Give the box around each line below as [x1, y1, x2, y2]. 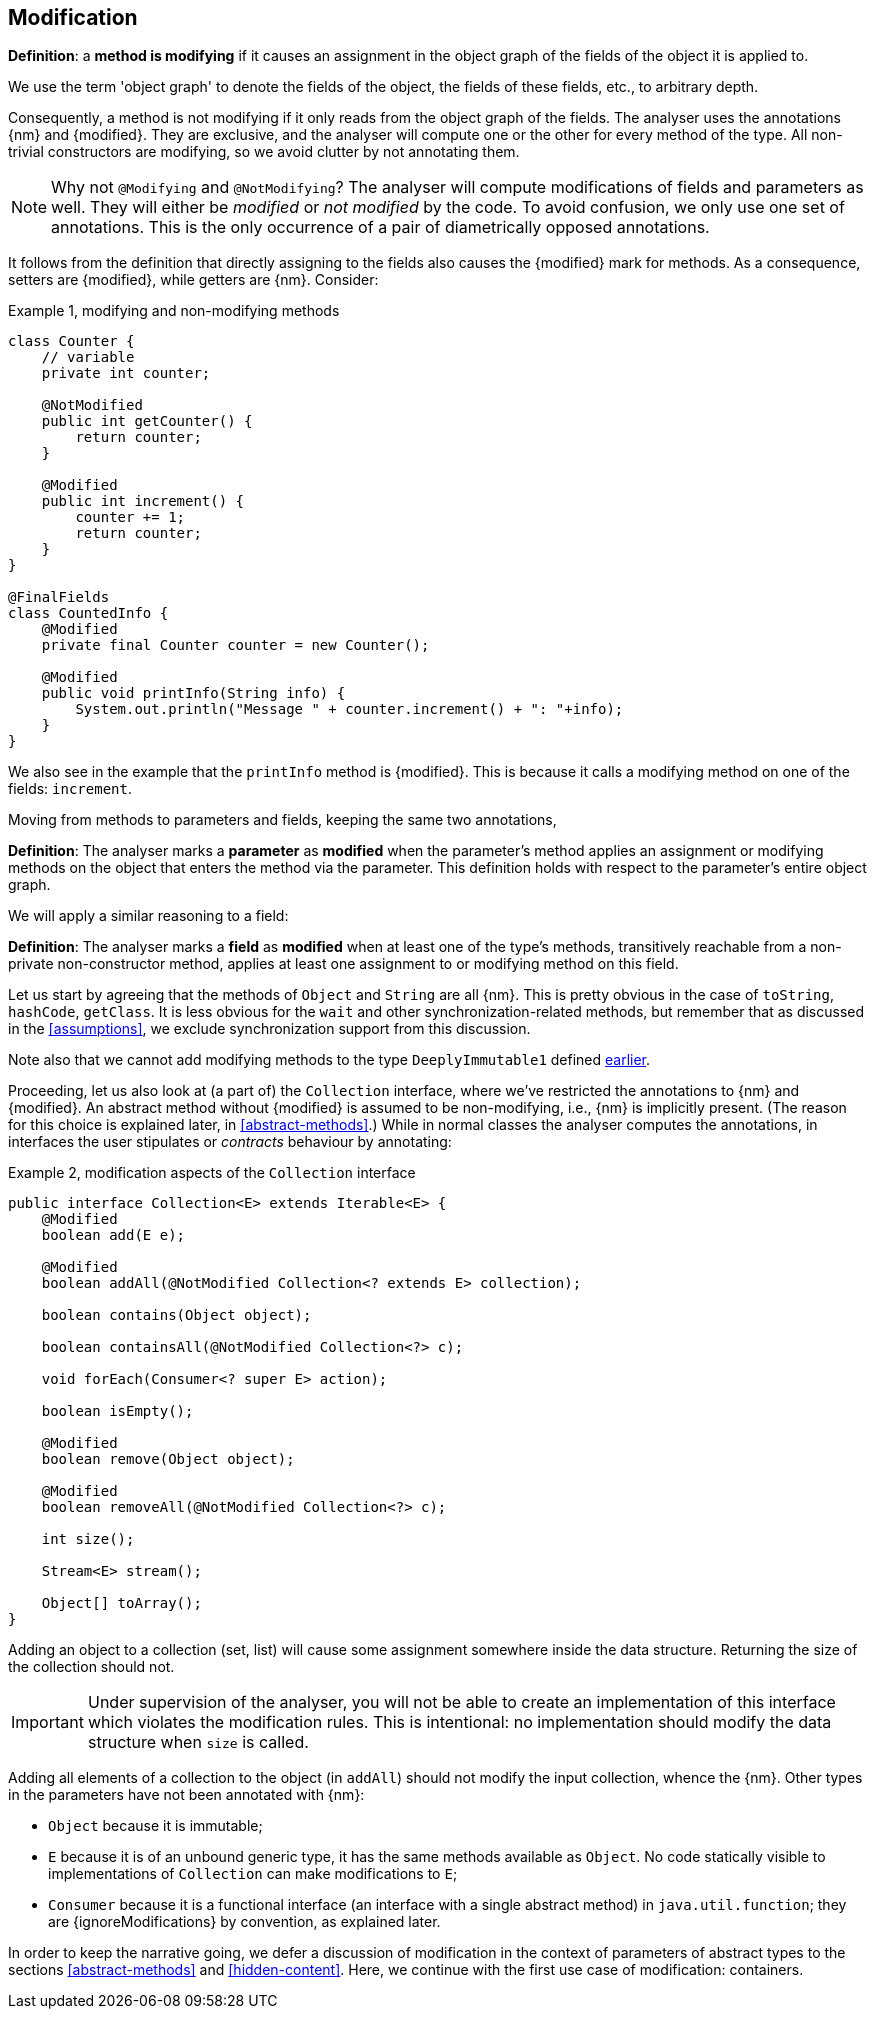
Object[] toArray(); [41, 1595, 202, 1612]
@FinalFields [8, 589, 110, 606]
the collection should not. [8, 1658, 175, 1676]
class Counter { [8, 333, 135, 350]
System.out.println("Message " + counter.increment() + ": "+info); [75, 701, 624, 718]
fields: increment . [8, 780, 132, 798]
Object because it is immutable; [48, 1817, 263, 1835]
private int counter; [41, 365, 211, 382]
